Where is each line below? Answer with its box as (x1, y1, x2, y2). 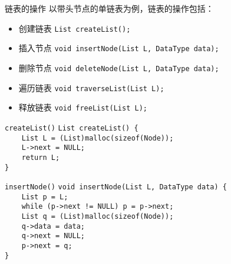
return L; (21, 153, 60, 162)
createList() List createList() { (5, 123, 138, 132)
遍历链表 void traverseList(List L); (18, 81, 164, 93)
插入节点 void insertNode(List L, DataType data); (18, 42, 219, 54)
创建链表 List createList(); (18, 22, 131, 34)
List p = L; (21, 192, 68, 201)
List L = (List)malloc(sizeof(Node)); (21, 133, 174, 142)
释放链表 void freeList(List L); (18, 101, 147, 113)
